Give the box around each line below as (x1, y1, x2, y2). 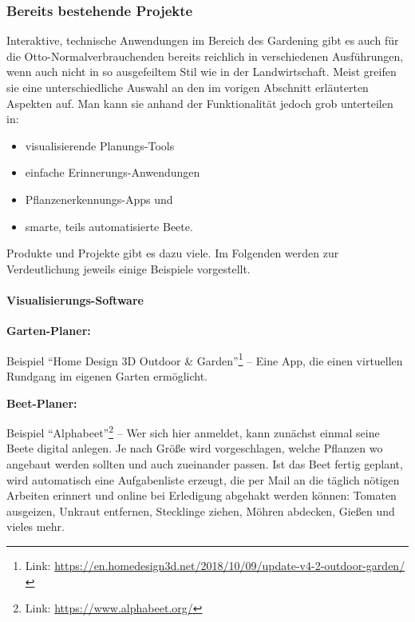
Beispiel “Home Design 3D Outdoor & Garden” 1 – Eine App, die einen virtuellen (6, 349, 403, 369)
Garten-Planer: (6, 322, 91, 339)
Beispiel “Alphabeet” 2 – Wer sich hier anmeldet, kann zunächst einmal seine (6, 422, 380, 441)
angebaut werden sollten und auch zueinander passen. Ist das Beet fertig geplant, (6, 456, 403, 472)
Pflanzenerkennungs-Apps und (25, 190, 173, 207)
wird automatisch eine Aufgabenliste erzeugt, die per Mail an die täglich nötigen (6, 471, 400, 488)
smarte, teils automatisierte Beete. (25, 217, 193, 234)
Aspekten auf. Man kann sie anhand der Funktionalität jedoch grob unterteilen (6, 94, 393, 111)
